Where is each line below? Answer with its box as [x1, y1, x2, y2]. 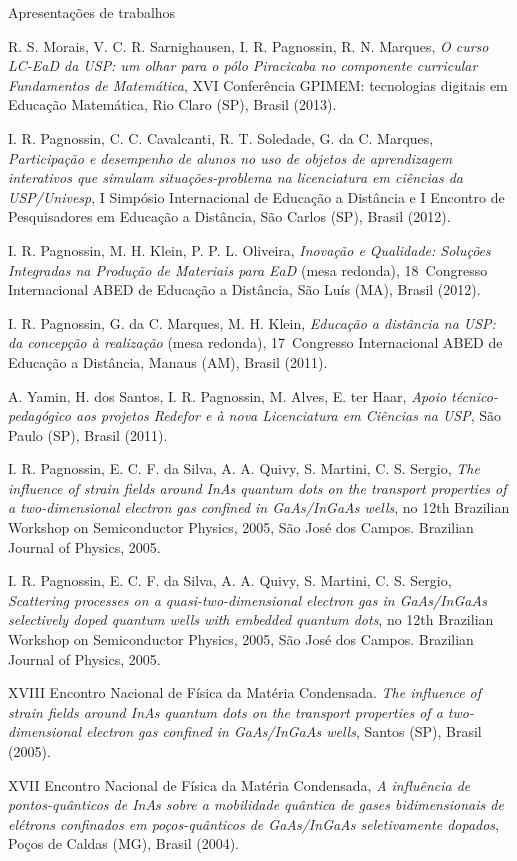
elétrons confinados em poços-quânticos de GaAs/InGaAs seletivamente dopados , [8, 813, 499, 834]
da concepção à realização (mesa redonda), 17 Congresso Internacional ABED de [8, 332, 503, 353]
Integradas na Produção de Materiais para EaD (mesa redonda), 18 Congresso [8, 259, 488, 280]
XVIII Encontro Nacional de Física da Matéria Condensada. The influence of [8, 682, 482, 703]
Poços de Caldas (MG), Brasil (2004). [8, 833, 239, 854]
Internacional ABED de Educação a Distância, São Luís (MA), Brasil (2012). [8, 279, 481, 300]
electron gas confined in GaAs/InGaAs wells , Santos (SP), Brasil [86, 721, 482, 742]
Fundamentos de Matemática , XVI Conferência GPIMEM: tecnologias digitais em [8, 74, 508, 95]
